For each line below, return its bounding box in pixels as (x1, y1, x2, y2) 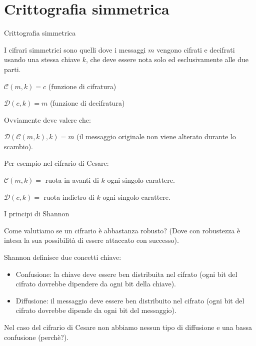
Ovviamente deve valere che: (4, 114, 91, 125)
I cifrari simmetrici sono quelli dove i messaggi (4, 44, 146, 55)
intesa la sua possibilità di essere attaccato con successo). (4, 235, 179, 245)
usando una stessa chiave (4, 54, 80, 65)
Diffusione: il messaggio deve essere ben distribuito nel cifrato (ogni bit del (15, 295, 244, 305)
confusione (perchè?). (4, 331, 69, 342)
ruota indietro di (43, 191, 94, 202)
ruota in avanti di (45, 175, 99, 185)
